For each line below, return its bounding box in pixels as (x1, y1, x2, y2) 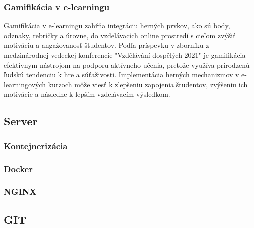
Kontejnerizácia (4, 139, 68, 152)
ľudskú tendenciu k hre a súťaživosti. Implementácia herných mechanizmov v (4, 69, 239, 80)
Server (4, 113, 38, 129)
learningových (4, 79, 46, 89)
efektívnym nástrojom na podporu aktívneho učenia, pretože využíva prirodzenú (4, 59, 250, 70)
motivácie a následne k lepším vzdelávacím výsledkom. (4, 89, 170, 99)
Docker (4, 162, 33, 175)
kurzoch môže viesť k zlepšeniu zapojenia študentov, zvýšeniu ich (48, 79, 248, 89)
